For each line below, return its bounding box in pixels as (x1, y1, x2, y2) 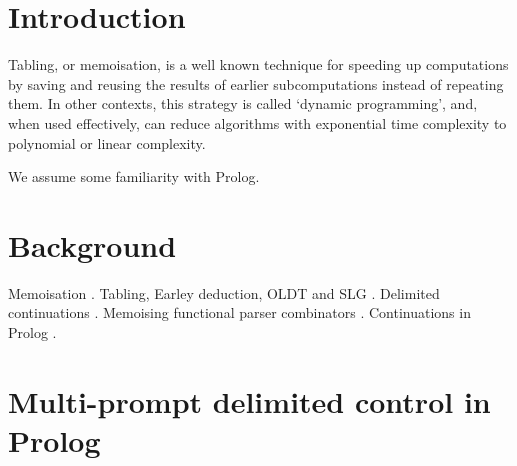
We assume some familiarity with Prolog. (8, 166, 260, 187)
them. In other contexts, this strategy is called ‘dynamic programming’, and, (8, 93, 478, 114)
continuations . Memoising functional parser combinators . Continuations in (8, 302, 471, 323)
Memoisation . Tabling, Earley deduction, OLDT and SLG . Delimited (8, 282, 440, 303)
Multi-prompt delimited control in (8, 380, 491, 421)
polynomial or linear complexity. (8, 132, 206, 153)
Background (8, 224, 177, 265)
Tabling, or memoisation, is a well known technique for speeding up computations (8, 54, 509, 75)
